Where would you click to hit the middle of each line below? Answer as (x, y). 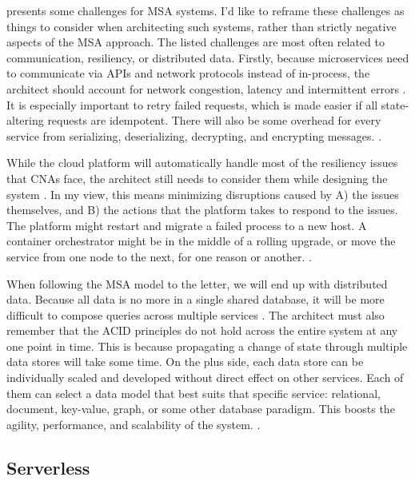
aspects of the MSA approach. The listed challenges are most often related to (196, 42)
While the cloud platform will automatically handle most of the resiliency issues (202, 163)
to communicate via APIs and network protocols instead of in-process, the (188, 73)
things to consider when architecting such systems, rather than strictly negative (202, 26)
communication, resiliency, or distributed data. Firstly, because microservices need (208, 57)
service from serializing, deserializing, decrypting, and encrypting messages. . (194, 135)
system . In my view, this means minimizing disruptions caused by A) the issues (203, 194)
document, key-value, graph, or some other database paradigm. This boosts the (201, 409)
